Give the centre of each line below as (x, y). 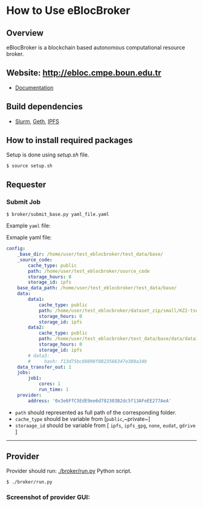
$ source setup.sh (29, 166)
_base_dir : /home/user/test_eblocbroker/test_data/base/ (90, 254)
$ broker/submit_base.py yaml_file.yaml (58, 215)
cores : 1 (50, 384)
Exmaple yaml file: (29, 238)
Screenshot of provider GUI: (48, 497)
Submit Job (24, 202)
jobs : (24, 373)
